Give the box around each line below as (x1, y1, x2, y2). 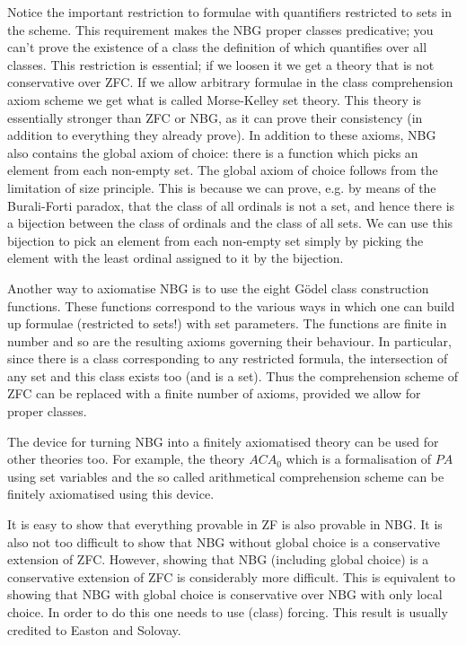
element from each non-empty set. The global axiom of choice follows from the (7, 161, 438, 179)
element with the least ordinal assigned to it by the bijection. (7, 248, 344, 267)
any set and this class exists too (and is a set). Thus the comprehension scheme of (7, 366, 459, 385)
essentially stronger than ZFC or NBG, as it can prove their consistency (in (7, 108, 423, 126)
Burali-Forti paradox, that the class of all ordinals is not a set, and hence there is (7, 196, 455, 214)
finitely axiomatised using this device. (7, 484, 215, 503)
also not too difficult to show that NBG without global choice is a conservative (7, 532, 441, 551)
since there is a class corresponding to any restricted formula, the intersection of (7, 349, 448, 368)
